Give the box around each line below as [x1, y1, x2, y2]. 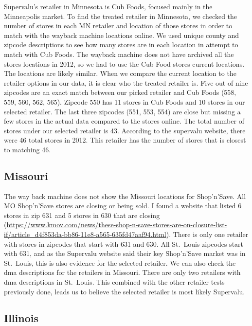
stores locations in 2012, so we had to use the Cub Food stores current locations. [4, 58, 245, 69]
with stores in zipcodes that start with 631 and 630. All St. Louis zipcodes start [4, 238, 244, 249]
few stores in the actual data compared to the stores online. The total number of [4, 116, 244, 126]
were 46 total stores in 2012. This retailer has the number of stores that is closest [4, 135, 246, 145]
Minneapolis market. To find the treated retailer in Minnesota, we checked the [4, 11, 237, 21]
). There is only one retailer [166, 229, 249, 239]
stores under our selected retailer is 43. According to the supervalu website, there [4, 125, 246, 135]
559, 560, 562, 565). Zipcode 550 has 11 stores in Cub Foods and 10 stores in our [4, 96, 245, 107]
